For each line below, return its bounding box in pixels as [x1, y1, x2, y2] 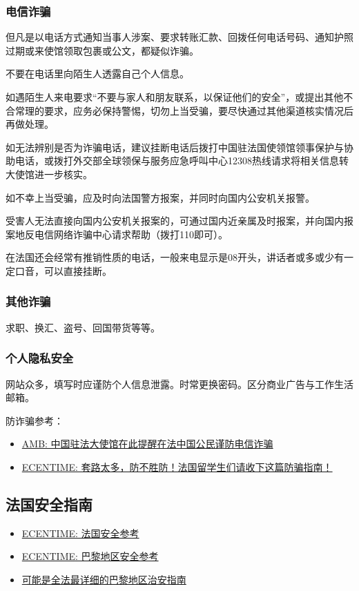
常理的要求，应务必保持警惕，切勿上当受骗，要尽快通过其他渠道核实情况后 [14, 103, 353, 117]
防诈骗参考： [6, 413, 64, 427]
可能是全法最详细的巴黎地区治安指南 [21, 572, 186, 586]
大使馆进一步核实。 [6, 166, 93, 181]
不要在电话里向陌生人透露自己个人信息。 [6, 66, 189, 81]
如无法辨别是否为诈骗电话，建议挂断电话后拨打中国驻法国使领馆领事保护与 [6, 139, 344, 154]
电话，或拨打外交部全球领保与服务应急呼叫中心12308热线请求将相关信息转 [14, 153, 349, 168]
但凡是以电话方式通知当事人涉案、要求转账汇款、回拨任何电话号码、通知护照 [6, 30, 353, 44]
